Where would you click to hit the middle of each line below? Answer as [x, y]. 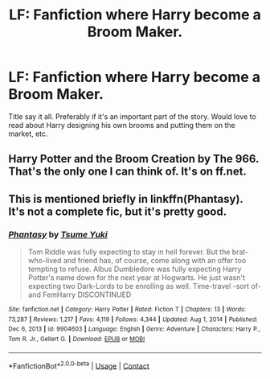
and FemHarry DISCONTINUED [80, 295]
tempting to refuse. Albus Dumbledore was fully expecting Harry [135, 269]
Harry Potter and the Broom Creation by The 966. [134, 159]
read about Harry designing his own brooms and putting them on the [122, 125]
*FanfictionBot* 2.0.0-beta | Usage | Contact [79, 365]
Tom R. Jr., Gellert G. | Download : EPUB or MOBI [77, 339]
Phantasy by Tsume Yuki [58, 234]
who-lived [45, 261]
